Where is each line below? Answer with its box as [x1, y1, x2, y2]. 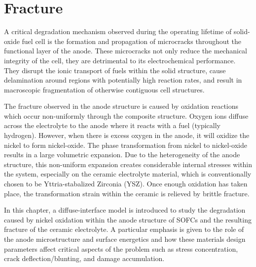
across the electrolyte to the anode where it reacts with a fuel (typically [4, 120, 221, 131]
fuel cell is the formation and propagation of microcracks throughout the [22, 36, 242, 46]
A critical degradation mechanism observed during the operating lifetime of [4, 26, 232, 37]
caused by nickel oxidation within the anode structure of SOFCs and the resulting [4, 214, 252, 224]
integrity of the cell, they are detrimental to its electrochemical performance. [4, 55, 236, 65]
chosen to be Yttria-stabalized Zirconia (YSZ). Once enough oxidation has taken [4, 178, 248, 189]
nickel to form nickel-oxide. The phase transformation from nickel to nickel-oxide [4, 139, 248, 150]
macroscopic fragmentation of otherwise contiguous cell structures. [4, 84, 205, 94]
